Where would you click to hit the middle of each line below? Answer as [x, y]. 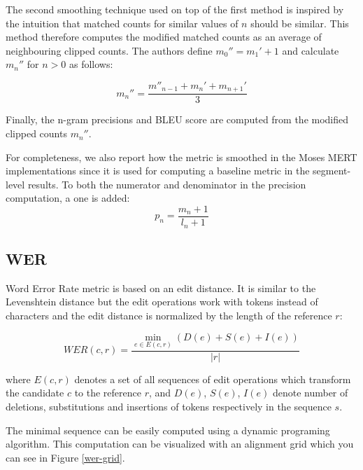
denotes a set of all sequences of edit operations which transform [213, 379]
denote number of [310, 393]
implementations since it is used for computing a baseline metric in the [158, 171]
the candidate [35, 393]
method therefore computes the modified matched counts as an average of [164, 37]
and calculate [311, 50]
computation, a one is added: [68, 198]
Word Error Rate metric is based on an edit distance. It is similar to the [161, 288]
